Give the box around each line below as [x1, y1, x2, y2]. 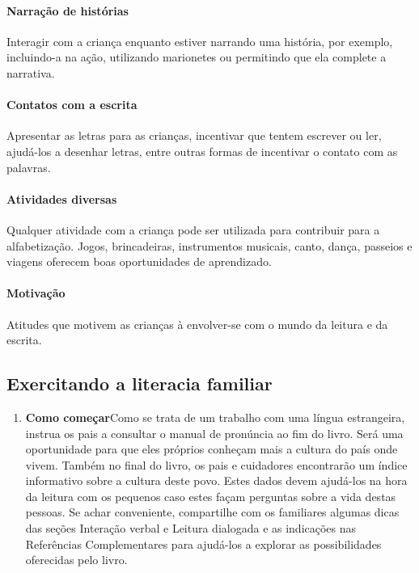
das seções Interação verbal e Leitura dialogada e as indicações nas [25, 520, 357, 537]
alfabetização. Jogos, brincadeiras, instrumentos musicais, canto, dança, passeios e [6, 237, 413, 254]
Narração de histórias [6, 2, 129, 19]
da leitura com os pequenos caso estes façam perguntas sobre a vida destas [25, 487, 396, 504]
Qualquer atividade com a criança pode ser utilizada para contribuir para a [6, 221, 380, 238]
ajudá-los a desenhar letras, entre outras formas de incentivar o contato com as [6, 142, 398, 159]
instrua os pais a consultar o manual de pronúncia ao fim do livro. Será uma [25, 424, 404, 441]
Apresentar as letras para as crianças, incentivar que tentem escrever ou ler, [6, 127, 382, 144]
